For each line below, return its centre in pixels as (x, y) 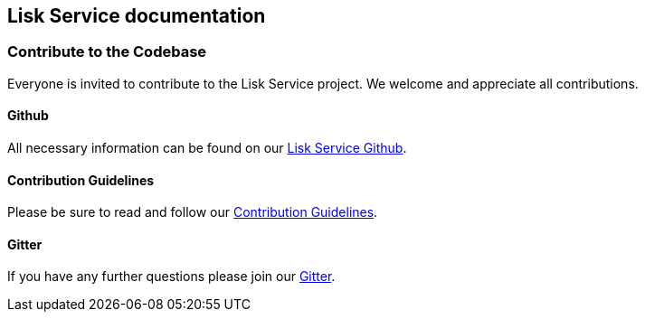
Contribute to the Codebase (107, 52)
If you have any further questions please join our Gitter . (171, 277)
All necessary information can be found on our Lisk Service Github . (207, 148)
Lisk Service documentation (137, 16)
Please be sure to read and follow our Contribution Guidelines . (193, 212)
